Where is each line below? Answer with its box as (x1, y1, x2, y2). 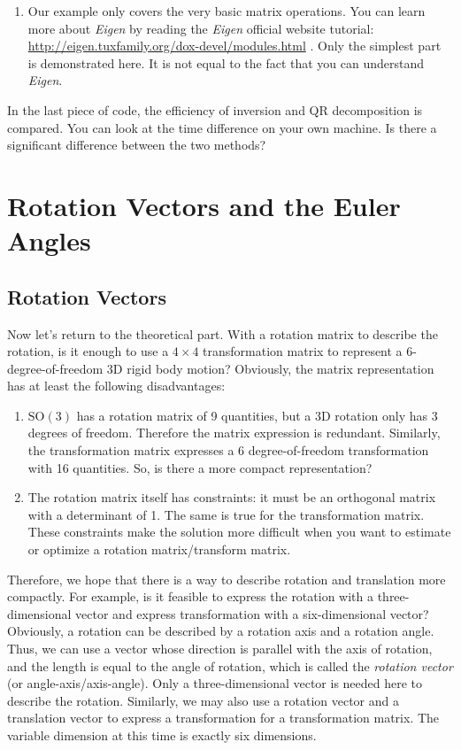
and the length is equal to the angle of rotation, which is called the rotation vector (7, 656, 453, 675)
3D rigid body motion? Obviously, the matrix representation (106, 359, 434, 377)
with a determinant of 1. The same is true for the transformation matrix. (27, 505, 425, 523)
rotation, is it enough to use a (7, 342, 169, 360)
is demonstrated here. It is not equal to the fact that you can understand (27, 53, 425, 72)
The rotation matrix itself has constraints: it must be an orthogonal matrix (27, 488, 436, 506)
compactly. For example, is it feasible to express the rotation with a (7, 587, 373, 606)
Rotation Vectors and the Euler (7, 187, 401, 223)
